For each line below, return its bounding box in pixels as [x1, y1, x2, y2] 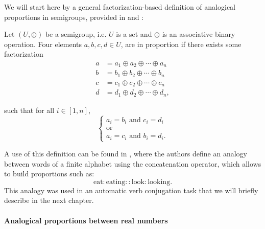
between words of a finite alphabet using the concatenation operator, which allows [4, 158, 261, 169]
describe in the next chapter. [4, 195, 94, 205]
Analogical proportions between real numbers [4, 215, 168, 225]
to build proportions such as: [4, 168, 94, 179]
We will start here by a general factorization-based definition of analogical [4, 2, 235, 12]
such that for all [4, 104, 55, 115]
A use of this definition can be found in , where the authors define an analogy [4, 148, 247, 158]
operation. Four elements [4, 38, 82, 49]
